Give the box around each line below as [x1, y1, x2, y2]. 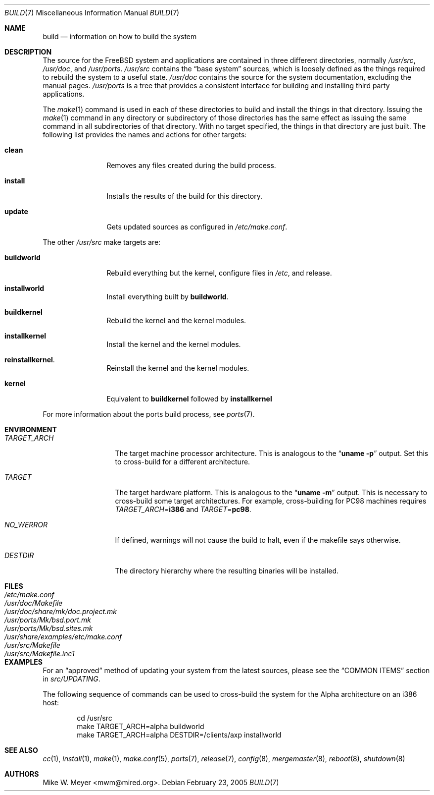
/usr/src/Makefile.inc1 [4, 649, 75, 658]
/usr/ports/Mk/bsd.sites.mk [4, 624, 93, 632]
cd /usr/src [77, 714, 112, 722]
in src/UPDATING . [43, 675, 100, 683]
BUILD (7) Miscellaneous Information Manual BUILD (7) [4, 8, 180, 17]
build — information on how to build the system [43, 32, 197, 41]
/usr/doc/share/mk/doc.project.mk [4, 607, 117, 616]
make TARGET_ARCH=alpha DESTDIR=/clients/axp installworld [77, 731, 282, 739]
